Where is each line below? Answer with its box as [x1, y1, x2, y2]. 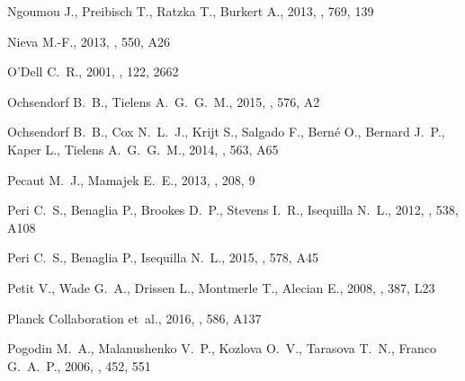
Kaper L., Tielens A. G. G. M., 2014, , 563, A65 [7, 139, 279, 158]
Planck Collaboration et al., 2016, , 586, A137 [7, 308, 262, 327]
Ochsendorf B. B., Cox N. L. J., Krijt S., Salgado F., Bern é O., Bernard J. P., [7, 122, 445, 141]
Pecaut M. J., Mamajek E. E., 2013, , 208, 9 [7, 170, 255, 189]
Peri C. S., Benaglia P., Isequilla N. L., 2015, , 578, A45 [7, 248, 318, 267]
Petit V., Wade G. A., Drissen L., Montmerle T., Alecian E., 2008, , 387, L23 [7, 278, 435, 297]
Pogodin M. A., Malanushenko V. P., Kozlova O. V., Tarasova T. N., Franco [7, 339, 436, 358]
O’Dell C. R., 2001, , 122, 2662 [7, 62, 179, 81]
